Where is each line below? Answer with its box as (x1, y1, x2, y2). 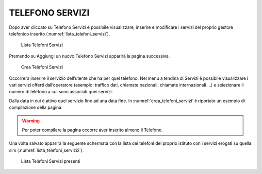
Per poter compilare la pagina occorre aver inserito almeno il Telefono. (22, 127, 163, 133)
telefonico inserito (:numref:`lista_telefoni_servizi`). (9, 31, 110, 36)
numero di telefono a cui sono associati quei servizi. (9, 89, 113, 95)
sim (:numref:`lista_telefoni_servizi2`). (9, 147, 84, 153)
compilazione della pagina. (9, 104, 63, 110)
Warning (22, 118, 40, 124)
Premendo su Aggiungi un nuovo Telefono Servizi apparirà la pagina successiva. (9, 53, 170, 59)
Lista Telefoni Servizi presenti (21, 158, 81, 164)
